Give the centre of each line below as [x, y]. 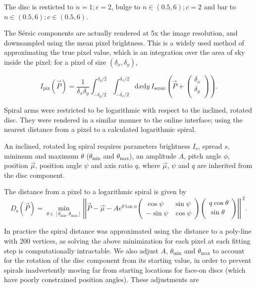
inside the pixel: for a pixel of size [55, 62]
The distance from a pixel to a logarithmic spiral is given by [95, 191]
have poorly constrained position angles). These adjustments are [102, 279]
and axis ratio [112, 165]
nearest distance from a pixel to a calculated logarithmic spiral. [100, 129]
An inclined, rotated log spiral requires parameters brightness [97, 146]
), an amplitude [153, 155]
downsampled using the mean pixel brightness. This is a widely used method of [124, 42]
